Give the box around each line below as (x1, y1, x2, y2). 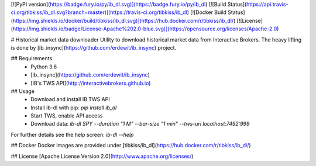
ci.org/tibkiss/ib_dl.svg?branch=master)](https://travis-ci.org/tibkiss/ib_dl (11, 9, 187, 16)
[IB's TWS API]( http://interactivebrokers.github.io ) (30, 79, 151, 87)
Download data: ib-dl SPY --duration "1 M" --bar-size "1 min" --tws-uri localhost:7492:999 (30, 120, 250, 127)
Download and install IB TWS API (30, 96, 111, 103)
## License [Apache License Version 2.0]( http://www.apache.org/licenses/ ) (11, 153, 194, 160)
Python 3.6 (30, 63, 57, 70)
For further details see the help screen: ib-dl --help (11, 131, 134, 138)
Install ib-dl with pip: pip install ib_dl (30, 104, 117, 111)
